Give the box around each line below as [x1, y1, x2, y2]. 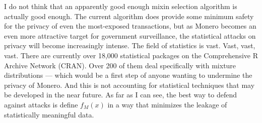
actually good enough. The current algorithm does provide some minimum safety [4, 11, 254, 21]
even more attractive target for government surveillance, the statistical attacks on [4, 30, 256, 41]
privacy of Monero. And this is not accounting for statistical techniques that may [4, 79, 255, 90]
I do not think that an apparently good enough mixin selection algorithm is [4, 1, 237, 11]
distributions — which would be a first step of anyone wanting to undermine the [4, 70, 252, 80]
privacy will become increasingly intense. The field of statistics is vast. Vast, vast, [4, 40, 255, 51]
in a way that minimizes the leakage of [107, 99, 227, 109]
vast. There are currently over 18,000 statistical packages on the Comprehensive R [4, 50, 258, 60]
